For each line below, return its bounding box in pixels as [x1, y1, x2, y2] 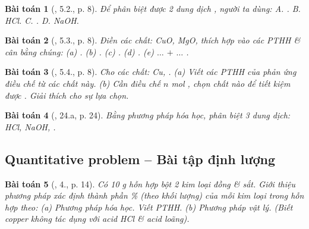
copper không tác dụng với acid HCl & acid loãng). [5, 212, 190, 225]
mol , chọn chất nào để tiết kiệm [171, 77, 291, 89]
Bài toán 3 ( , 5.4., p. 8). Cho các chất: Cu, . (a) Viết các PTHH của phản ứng [5, 65, 297, 78]
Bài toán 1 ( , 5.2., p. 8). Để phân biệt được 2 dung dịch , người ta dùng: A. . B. [5, 2, 301, 14]
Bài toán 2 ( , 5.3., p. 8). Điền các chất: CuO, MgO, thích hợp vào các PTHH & [5, 34, 301, 46]
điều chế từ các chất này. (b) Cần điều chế [5, 77, 160, 89]
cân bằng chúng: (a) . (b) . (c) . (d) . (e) [5, 45, 154, 58]
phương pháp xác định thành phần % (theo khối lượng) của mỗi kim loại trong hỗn [5, 189, 304, 202]
